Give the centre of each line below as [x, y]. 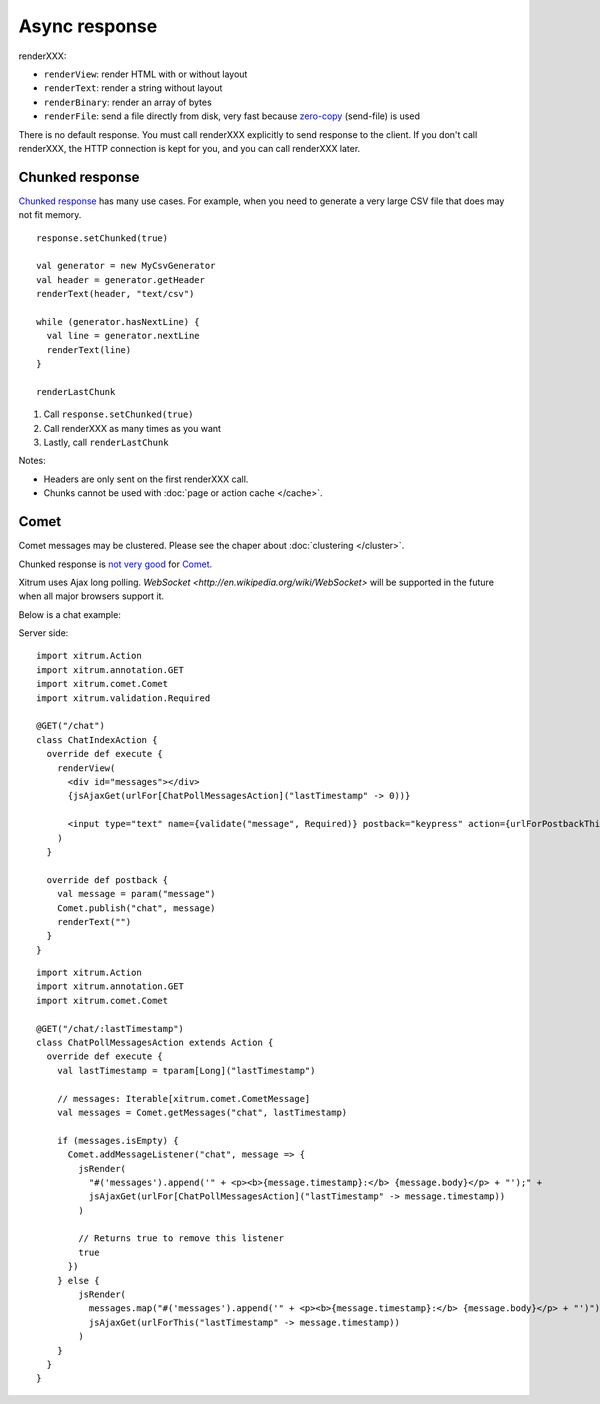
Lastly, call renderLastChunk [106, 442]
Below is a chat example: [70, 614]
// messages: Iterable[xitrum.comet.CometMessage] [183, 1098]
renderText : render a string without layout [133, 88]
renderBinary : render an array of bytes [127, 102]
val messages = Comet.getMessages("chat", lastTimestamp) [202, 1112]
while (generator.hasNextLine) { [118, 321]
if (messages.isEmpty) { [117, 1140]
